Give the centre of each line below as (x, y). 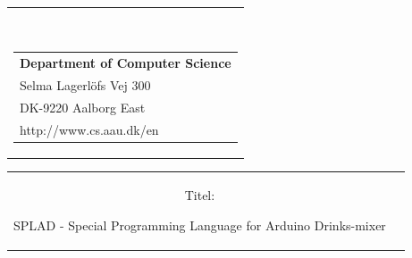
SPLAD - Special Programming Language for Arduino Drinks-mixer (200, 225)
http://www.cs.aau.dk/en (89, 129)
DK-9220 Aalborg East (83, 107)
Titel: (200, 194)
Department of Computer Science (126, 63)
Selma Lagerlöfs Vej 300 (85, 84)
